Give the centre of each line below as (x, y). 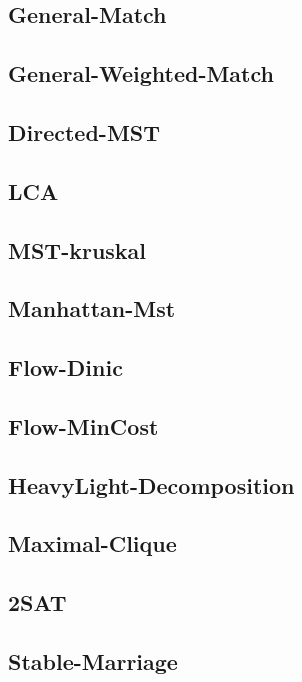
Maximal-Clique (92, 543)
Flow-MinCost (83, 425)
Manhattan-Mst (92, 308)
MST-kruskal (77, 249)
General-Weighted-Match (141, 73)
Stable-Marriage (93, 660)
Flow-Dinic (65, 367)
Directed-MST (84, 131)
